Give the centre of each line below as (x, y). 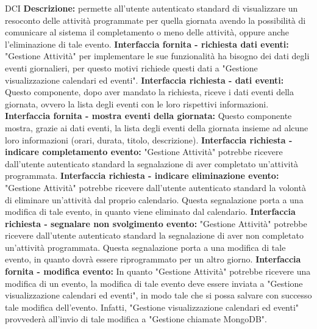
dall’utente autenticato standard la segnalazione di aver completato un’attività (151, 163)
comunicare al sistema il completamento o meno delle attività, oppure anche (147, 32)
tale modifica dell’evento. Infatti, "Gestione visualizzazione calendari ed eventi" (152, 307)
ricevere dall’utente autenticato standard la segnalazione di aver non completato (154, 235)
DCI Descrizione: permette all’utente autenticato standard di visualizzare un (151, 8)
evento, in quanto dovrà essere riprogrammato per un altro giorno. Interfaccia (153, 259)
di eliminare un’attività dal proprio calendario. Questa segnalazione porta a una (154, 199)
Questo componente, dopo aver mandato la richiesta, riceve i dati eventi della (149, 92)
